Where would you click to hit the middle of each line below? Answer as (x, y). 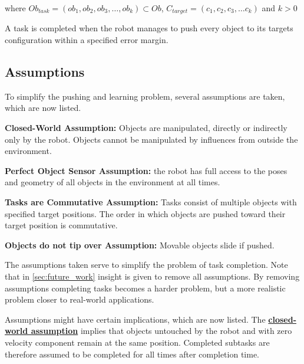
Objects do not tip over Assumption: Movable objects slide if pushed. (140, 245)
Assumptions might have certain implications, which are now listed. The (135, 319)
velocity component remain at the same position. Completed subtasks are (137, 342)
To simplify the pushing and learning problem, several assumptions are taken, (145, 96)
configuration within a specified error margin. (87, 40)
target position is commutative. (61, 225)
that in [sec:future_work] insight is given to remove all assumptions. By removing (152, 276)
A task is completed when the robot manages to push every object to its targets (149, 28)
